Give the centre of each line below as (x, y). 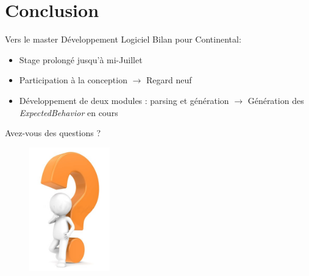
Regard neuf (169, 80)
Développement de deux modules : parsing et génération (124, 100)
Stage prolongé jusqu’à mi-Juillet (81, 59)
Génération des (276, 100)
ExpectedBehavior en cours (69, 112)
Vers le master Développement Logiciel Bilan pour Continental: (123, 39)
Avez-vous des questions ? (53, 133)
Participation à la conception (73, 80)
